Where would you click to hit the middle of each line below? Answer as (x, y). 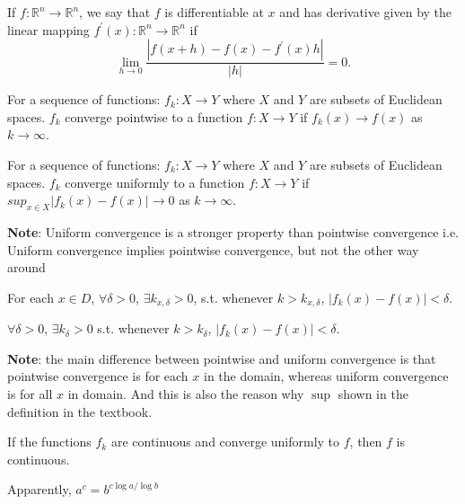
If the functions (49, 442)
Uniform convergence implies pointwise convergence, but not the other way (213, 249)
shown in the (373, 393)
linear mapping (48, 29)
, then (366, 442)
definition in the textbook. (80, 411)
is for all (30, 393)
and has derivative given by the (366, 12)
